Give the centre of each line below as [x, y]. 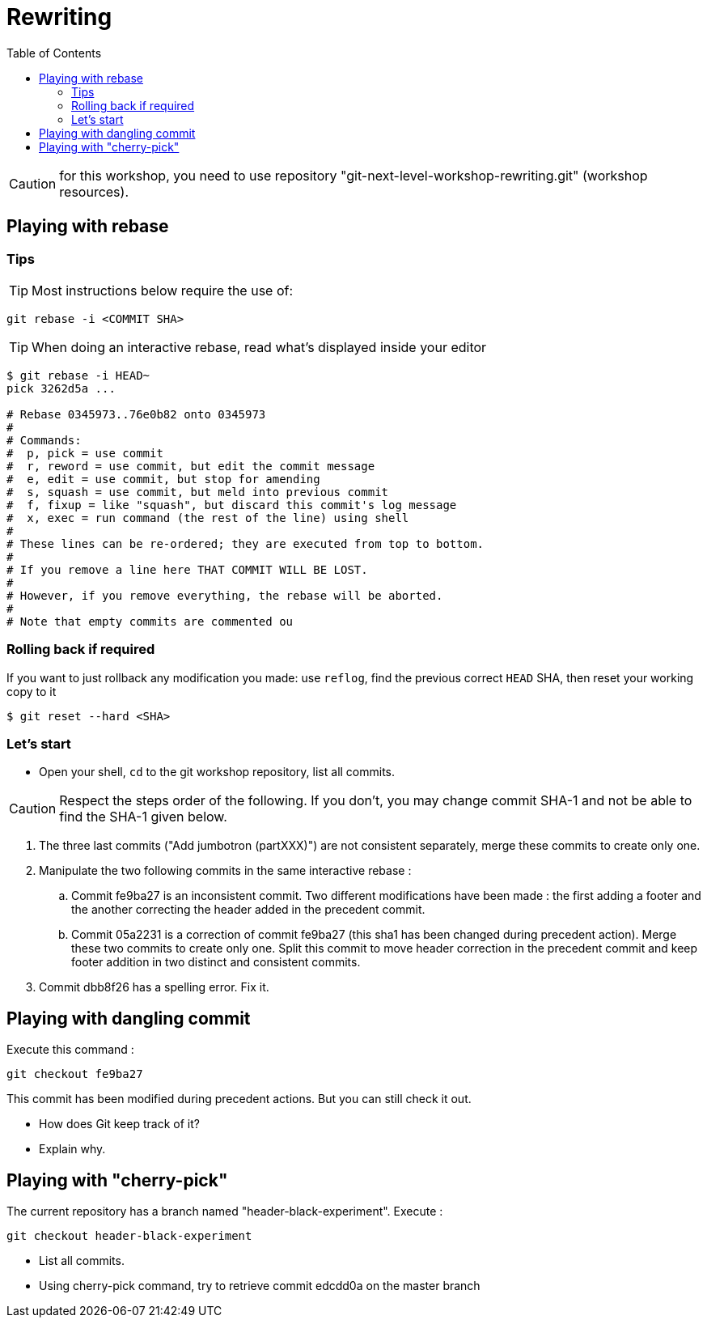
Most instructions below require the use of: [163, 290]
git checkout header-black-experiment [129, 1236]
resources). [94, 191]
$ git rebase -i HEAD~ [78, 375]
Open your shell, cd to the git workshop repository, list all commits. [217, 772]
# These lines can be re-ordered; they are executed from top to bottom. [246, 543]
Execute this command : [70, 1050]
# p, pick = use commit [85, 453]
